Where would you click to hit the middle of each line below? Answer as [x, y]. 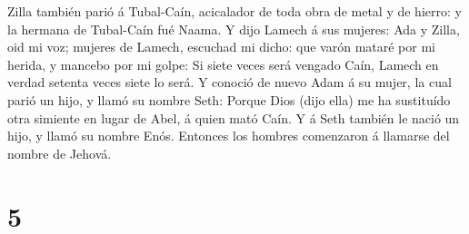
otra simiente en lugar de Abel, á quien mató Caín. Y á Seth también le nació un [234, 117]
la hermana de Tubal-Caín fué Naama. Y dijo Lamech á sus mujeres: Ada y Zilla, [234, 29]
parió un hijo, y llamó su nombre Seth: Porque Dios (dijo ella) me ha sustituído [229, 99]
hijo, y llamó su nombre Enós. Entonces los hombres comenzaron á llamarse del [229, 136]
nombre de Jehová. [60, 153]
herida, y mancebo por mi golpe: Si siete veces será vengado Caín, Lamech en [223, 64]
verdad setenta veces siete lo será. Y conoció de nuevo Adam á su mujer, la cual [230, 82]
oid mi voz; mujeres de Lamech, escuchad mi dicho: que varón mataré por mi [222, 47]
